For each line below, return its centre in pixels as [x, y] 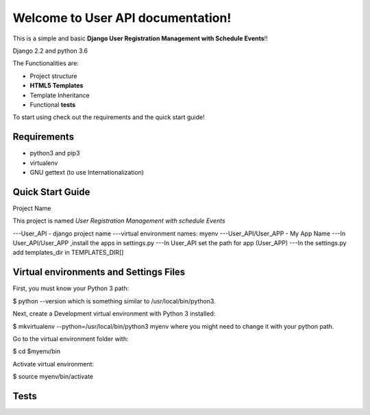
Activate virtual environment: [53, 364]
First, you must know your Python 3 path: [71, 288]
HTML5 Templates [57, 86]
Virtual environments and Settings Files [99, 272]
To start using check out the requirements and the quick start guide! [109, 117]
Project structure [54, 76]
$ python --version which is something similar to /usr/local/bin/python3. [114, 301]
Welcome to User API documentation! [122, 18]
